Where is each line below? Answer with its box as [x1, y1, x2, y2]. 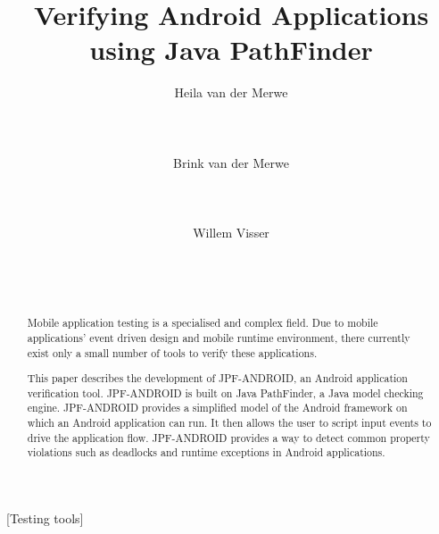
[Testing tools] [6, 509, 84, 528]
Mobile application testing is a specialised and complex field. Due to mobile [27, 315, 378, 330]
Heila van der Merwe [174, 83, 288, 102]
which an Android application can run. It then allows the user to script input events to [27, 415, 432, 430]
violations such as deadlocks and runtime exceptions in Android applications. [27, 445, 385, 460]
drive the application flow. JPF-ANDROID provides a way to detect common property [27, 430, 430, 445]
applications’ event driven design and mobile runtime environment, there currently [27, 330, 410, 345]
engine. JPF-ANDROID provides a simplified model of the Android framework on [27, 400, 408, 415]
